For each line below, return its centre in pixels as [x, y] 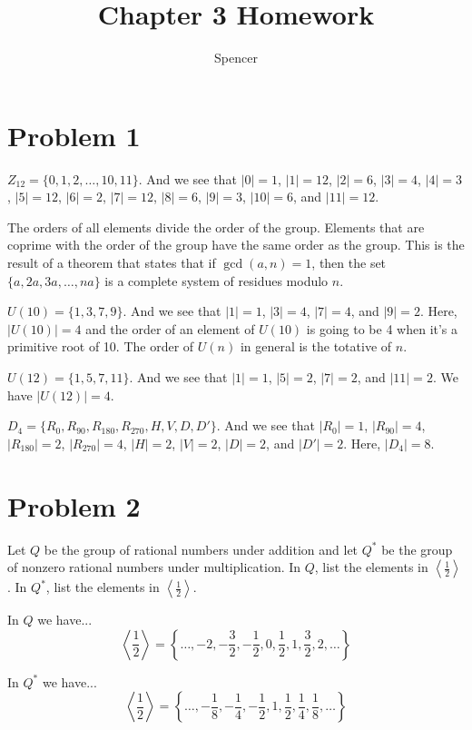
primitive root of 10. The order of [101, 346]
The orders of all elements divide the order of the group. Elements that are [216, 227]
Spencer [236, 58]
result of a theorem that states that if [112, 263]
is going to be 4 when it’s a [382, 328]
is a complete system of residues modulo [216, 280]
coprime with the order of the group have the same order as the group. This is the [236, 245]
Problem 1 [74, 135]
